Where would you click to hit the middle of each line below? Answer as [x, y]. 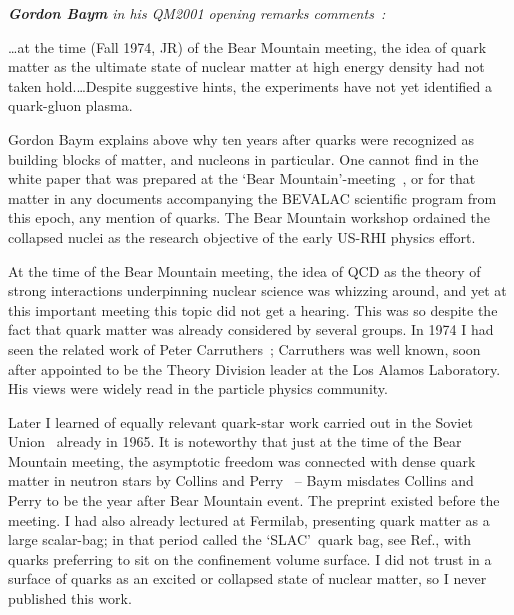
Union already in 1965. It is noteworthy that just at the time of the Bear [235, 441]
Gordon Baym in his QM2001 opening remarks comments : [197, 13]
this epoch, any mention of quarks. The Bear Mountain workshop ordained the [249, 217]
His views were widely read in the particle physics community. [198, 388]
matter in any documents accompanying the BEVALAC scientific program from [252, 197]
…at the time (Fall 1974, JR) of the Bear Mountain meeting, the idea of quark [247, 46]
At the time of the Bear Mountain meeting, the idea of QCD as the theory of [244, 270]
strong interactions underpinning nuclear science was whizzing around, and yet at [257, 290]
